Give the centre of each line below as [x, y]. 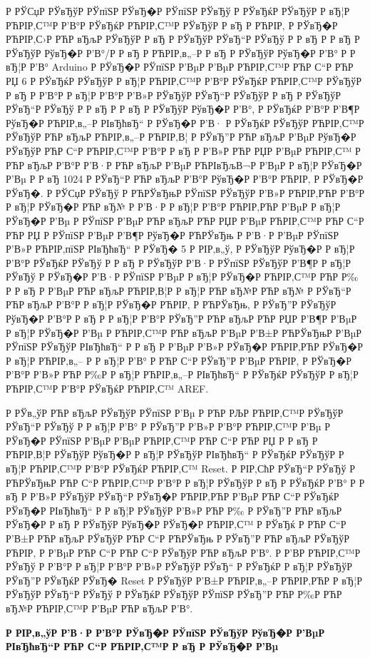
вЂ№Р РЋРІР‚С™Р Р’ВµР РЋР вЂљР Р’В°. [99, 608]
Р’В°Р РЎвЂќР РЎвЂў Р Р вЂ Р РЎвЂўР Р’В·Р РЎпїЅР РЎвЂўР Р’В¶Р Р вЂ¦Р [178, 262]
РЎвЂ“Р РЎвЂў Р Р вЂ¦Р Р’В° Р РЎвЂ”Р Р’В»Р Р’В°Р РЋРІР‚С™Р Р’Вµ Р [168, 426]
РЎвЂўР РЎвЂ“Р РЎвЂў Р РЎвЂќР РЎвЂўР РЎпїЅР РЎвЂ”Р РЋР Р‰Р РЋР [174, 594]
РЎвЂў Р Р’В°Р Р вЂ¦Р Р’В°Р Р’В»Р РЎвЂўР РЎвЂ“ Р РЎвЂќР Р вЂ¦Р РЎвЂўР [179, 566]
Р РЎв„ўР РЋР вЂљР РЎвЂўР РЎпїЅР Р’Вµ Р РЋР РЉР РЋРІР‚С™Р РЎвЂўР [175, 412]
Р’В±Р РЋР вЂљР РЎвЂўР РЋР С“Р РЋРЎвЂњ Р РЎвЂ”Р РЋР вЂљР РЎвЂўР [178, 538]
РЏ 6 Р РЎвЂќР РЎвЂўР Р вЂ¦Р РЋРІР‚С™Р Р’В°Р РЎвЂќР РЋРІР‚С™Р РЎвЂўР [184, 80]
